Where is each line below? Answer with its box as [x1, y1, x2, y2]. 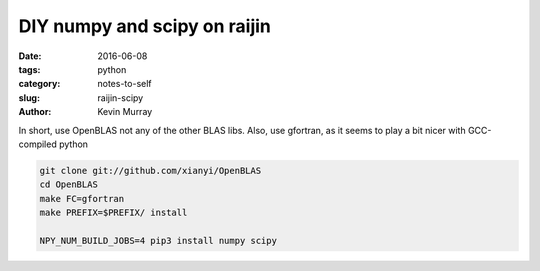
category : [18, 78, 61, 90]
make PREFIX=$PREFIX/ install [39, 207, 188, 219]
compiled [18, 138, 57, 150]
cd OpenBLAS [39, 179, 99, 190]
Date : [18, 50, 42, 62]
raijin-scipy [97, 91, 144, 104]
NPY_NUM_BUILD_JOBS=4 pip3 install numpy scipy [39, 235, 277, 246]
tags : [18, 63, 41, 75]
